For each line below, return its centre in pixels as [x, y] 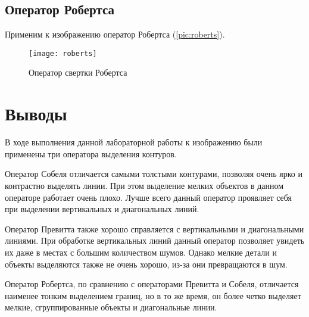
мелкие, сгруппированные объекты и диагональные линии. [111, 307]
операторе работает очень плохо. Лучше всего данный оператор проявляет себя [148, 197]
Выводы [36, 114]
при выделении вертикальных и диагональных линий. [102, 209]
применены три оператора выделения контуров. [91, 153]
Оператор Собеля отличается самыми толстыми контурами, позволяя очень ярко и [154, 174]
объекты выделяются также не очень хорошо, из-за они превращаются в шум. [146, 264]
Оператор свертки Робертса [78, 72]
